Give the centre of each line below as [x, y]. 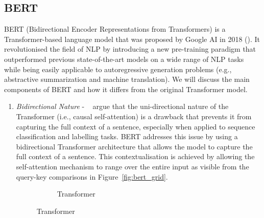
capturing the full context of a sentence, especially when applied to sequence [136, 126]
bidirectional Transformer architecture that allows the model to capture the [134, 146]
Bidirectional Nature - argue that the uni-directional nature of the [122, 106]
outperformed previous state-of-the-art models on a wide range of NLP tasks [124, 59]
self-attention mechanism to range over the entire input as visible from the [133, 166]
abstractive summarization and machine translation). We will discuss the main [127, 79]
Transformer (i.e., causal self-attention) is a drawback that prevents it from [134, 116]
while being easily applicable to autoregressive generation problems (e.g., [118, 69]
